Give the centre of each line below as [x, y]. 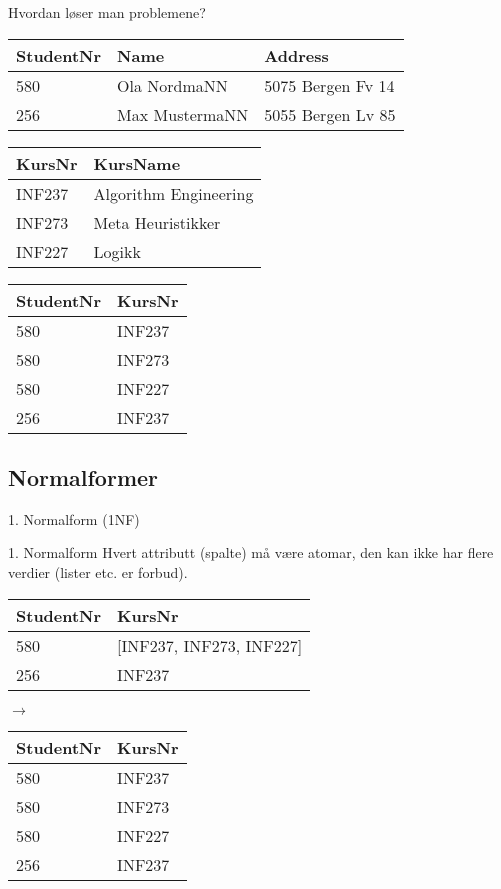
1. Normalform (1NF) [74, 518]
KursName [137, 163]
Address [296, 55]
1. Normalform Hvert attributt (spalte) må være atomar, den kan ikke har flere [251, 552]
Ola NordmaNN [172, 85]
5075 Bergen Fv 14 [329, 85]
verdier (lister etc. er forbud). [98, 571]
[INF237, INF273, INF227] [210, 645]
